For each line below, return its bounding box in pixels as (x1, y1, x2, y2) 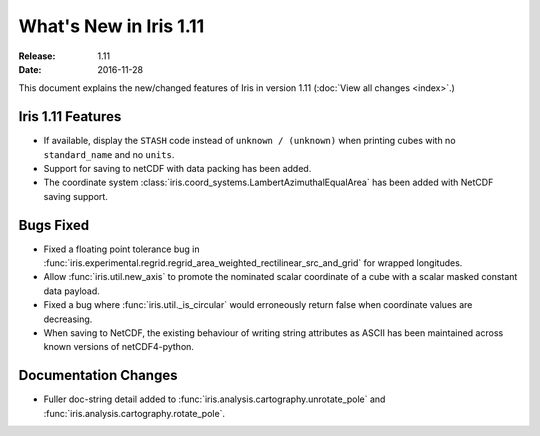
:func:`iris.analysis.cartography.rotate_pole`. (43, 407, 225, 419)
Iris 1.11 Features (18, 108, 122, 125)
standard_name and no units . (43, 148, 175, 160)
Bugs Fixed (18, 216, 90, 234)
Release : (18, 50, 56, 62)
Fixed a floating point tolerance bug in (43, 243, 200, 255)
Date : (18, 63, 42, 75)
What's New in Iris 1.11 (18, 15, 205, 37)
